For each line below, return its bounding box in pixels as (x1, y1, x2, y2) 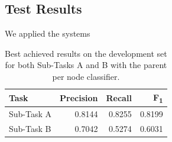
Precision (60, 91, 98, 104)
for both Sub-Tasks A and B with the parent (5, 59, 167, 71)
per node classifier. (52, 70, 120, 82)
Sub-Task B (9, 122, 51, 134)
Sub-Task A (9, 107, 52, 120)
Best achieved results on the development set (5, 47, 167, 59)
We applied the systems (5, 27, 90, 40)
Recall (106, 91, 132, 104)
